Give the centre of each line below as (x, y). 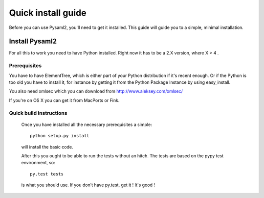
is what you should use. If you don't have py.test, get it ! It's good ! (88, 185)
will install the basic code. (47, 147)
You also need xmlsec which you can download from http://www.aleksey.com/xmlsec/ (96, 91)
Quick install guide (48, 13)
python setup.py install (60, 136)
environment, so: (38, 163)
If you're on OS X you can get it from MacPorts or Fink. (64, 100)
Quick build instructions (38, 113)
